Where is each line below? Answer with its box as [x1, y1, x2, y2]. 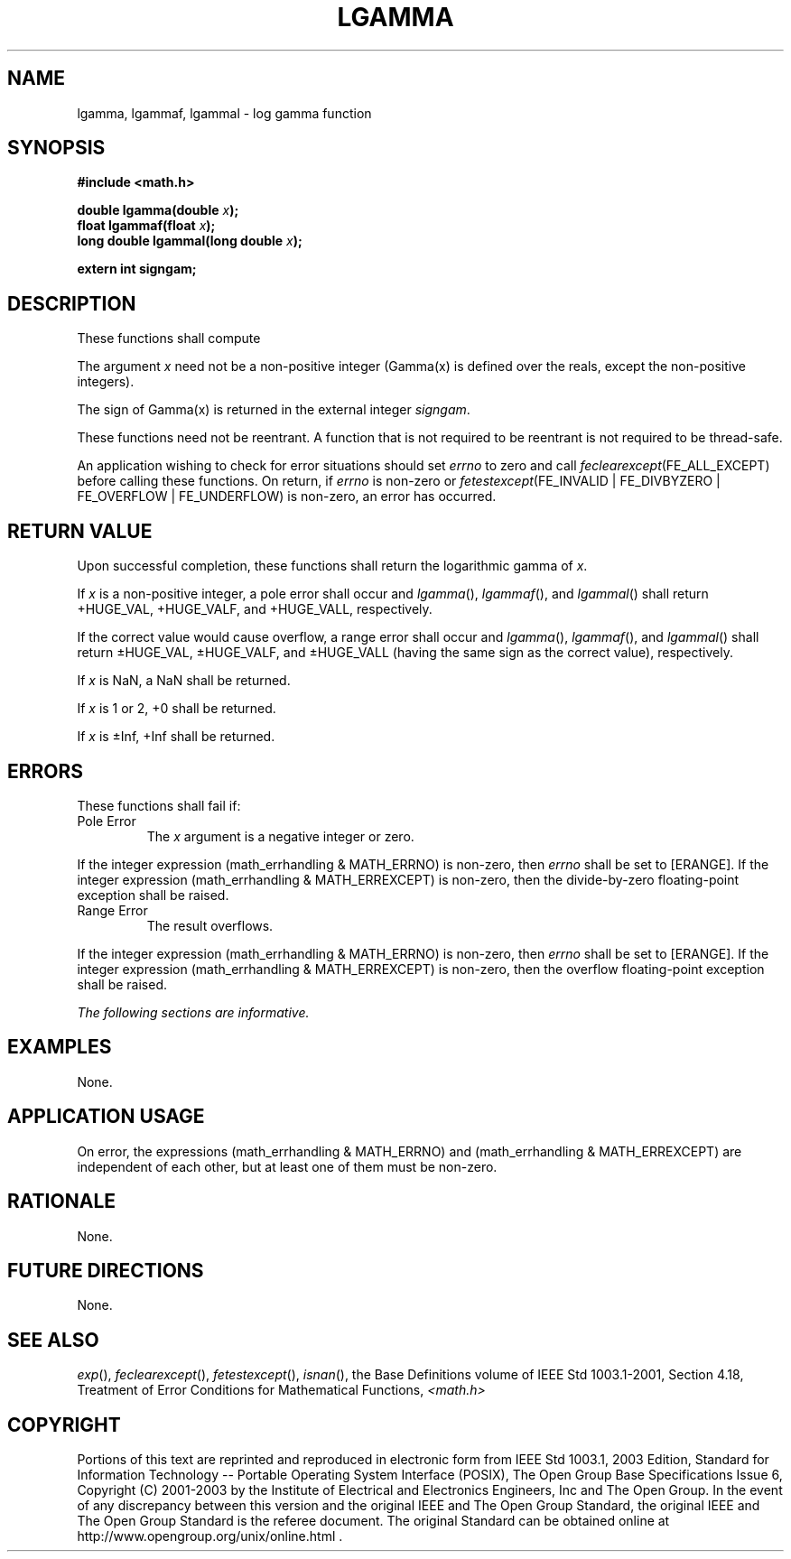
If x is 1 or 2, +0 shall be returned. [77, 701, 276, 717]
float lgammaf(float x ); [77, 218, 216, 234]
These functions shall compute [77, 330, 261, 347]
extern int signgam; [77, 261, 197, 277]
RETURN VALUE [7, 519, 153, 543]
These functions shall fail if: [77, 797, 241, 813]
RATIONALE [7, 1190, 116, 1213]
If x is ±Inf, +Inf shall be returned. [77, 728, 275, 745]
